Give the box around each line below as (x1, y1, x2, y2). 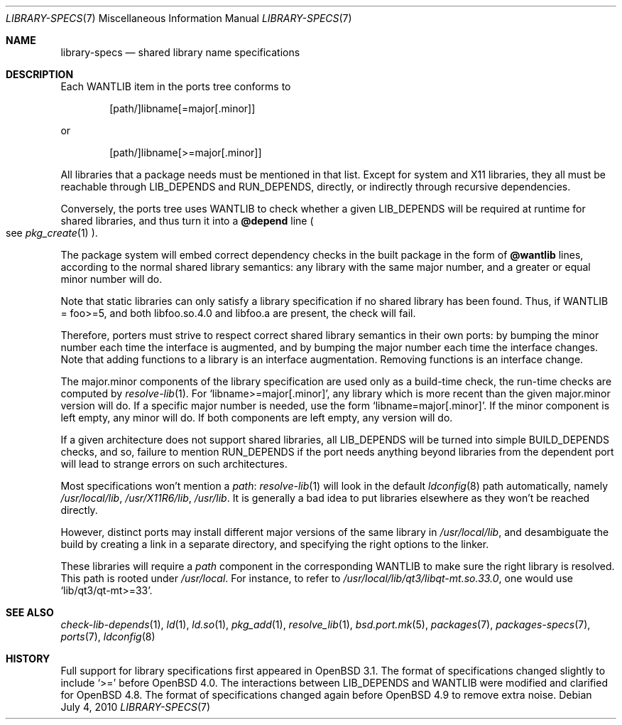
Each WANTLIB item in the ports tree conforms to (60, 80, 291, 92)
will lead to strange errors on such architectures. (60, 458, 288, 470)
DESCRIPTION (6, 68, 74, 80)
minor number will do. (60, 273, 163, 285)
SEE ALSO (6, 606, 54, 618)
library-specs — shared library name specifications (60, 46, 300, 58)
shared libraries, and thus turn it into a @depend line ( (60, 215, 314, 227)
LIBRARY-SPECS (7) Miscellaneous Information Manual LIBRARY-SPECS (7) (6, 12, 352, 24)
